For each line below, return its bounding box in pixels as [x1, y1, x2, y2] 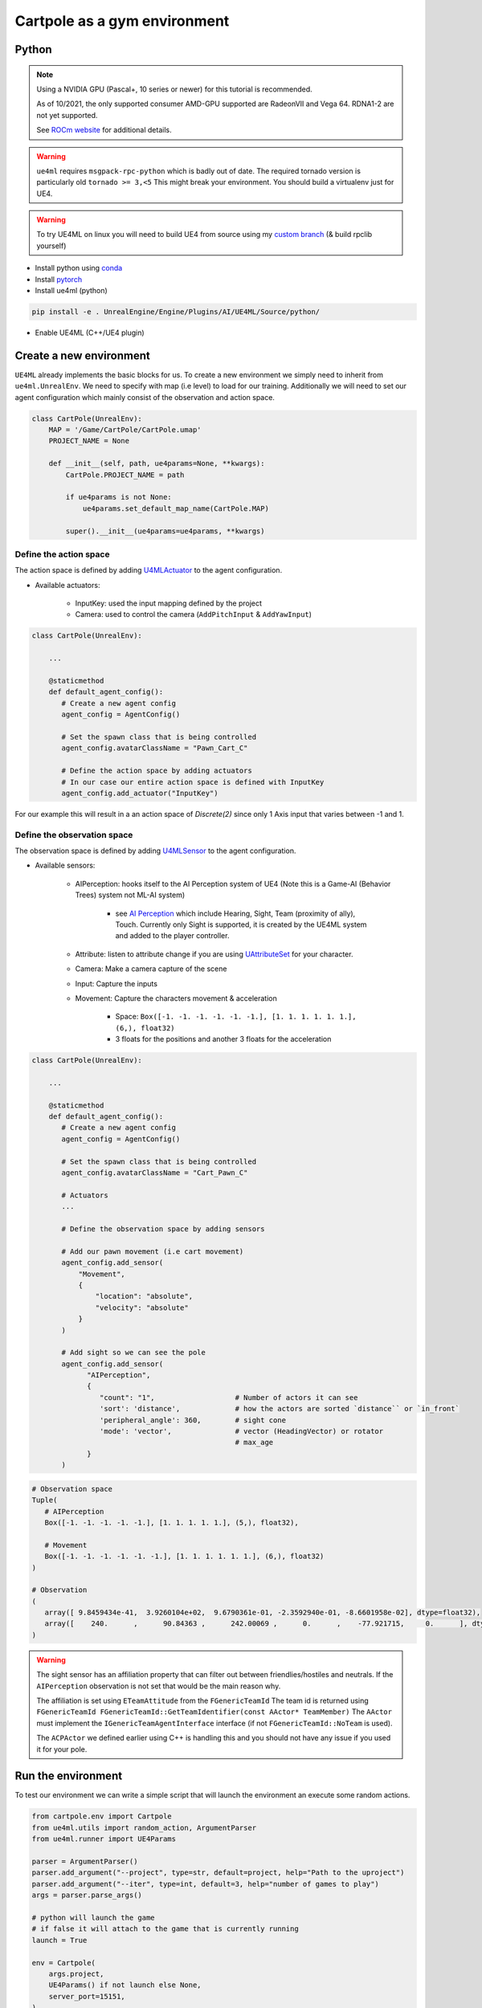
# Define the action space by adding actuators [61, 766, 252, 775]
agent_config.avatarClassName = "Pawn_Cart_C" [61, 744, 248, 753]
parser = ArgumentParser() [31, 1857, 138, 1867]
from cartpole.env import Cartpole [31, 1812, 172, 1821]
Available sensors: [35, 860, 96, 871]
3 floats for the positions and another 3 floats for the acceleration [115, 1035, 332, 1044]
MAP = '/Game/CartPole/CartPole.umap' [48, 426, 202, 435]
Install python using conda [35, 263, 123, 273]
